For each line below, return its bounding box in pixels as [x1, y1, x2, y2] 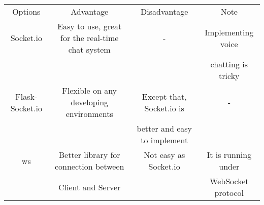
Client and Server [58, 181, 121, 193]
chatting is [210, 58, 248, 70]
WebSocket [210, 175, 249, 187]
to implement [141, 134, 188, 146]
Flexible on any [62, 85, 117, 96]
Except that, [142, 90, 187, 102]
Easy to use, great [57, 20, 122, 32]
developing [71, 96, 109, 108]
